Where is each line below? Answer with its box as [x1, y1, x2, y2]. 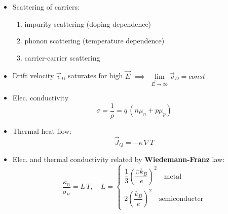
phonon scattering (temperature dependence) [24, 35, 165, 46]
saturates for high [68, 70, 123, 81]
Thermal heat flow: [12, 126, 72, 136]
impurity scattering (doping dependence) [24, 18, 151, 29]
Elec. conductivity [12, 92, 69, 103]
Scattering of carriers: [12, 2, 80, 12]
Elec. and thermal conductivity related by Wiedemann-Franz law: [12, 154, 225, 165]
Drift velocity [12, 70, 54, 81]
